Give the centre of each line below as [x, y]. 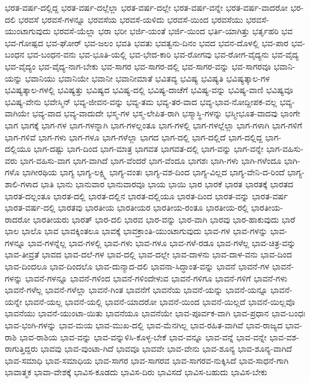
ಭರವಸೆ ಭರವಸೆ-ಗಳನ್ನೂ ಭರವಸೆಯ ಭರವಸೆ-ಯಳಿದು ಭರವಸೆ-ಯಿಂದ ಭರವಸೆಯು [131, 19]
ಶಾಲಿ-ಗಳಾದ [22, 183]
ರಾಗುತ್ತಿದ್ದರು [22, 348]
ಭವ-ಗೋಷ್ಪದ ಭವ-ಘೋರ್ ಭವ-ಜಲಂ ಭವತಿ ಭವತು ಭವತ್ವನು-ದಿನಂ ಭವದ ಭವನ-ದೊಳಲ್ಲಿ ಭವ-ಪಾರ [147, 42]
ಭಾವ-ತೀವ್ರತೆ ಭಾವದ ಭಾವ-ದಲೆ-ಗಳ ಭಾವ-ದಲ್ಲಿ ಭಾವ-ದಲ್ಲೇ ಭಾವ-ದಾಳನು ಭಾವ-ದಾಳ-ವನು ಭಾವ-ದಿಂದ [148, 254]
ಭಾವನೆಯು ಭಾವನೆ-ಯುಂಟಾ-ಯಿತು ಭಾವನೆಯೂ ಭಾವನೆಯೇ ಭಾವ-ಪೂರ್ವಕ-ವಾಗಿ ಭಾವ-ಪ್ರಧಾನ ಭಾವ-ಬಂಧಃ [155, 313]
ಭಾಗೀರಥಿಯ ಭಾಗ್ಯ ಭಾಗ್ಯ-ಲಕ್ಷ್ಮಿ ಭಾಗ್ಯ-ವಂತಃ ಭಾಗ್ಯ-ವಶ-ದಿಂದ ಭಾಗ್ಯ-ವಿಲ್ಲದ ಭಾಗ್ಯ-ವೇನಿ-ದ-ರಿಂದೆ [154, 172]
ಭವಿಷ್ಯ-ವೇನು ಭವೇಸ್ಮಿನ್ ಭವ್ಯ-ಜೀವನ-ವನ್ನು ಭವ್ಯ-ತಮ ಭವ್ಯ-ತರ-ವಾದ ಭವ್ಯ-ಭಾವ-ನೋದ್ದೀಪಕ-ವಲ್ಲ [141, 101]
